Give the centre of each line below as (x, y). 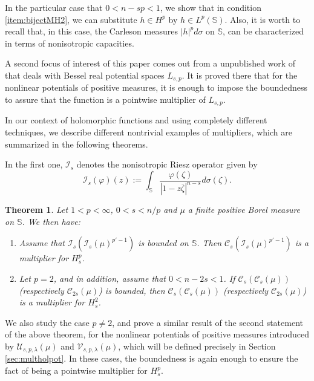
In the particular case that (54, 7)
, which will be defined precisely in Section (197, 346)
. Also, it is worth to (263, 19)
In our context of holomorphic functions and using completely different (136, 120)
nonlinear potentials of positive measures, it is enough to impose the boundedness (156, 87)
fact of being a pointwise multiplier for (76, 370)
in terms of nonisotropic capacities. (70, 43)
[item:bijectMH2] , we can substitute (71, 19)
